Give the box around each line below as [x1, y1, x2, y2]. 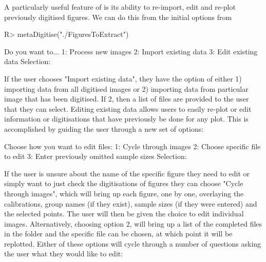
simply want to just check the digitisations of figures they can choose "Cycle [4, 178, 243, 189]
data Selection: [4, 56, 51, 67]
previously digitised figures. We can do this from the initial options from [4, 11, 232, 22]
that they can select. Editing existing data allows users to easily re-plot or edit [4, 103, 252, 114]
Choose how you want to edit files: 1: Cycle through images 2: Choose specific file [4, 140, 261, 151]
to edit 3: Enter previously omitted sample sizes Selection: [4, 151, 187, 162]
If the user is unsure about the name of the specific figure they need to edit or [4, 168, 250, 178]
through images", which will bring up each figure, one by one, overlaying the [4, 188, 244, 198]
